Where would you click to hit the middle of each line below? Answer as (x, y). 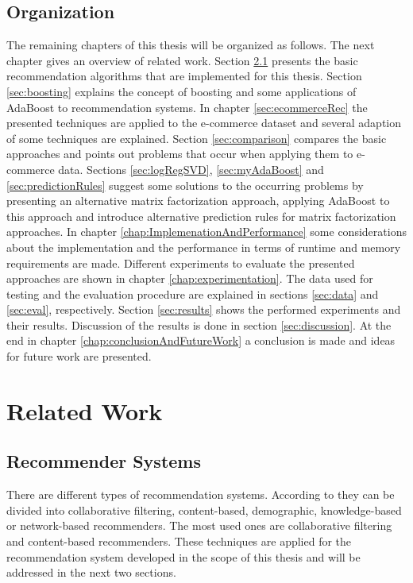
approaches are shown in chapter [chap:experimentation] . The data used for (190, 278)
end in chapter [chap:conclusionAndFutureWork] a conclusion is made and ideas (201, 340)
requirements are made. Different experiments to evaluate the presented (181, 263)
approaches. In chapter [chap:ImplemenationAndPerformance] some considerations (206, 232)
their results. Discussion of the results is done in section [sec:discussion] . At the (199, 324)
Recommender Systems (104, 461)
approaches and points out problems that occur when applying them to (180, 154)
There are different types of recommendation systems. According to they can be (201, 494)
